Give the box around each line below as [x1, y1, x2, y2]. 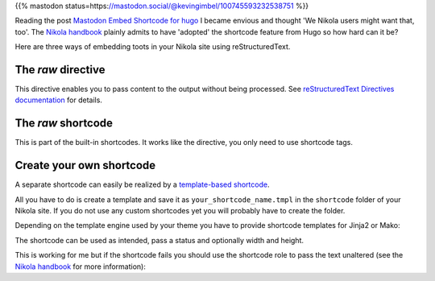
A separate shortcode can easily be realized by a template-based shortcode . [14, 180, 270, 189]
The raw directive [14, 63, 106, 76]
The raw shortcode [14, 117, 113, 130]
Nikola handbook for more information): [14, 262, 147, 271]
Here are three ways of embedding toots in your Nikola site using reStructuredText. [14, 42, 291, 52]
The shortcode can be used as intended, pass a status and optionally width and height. [14, 235, 304, 245]
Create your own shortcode [14, 159, 156, 172]
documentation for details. [14, 95, 102, 105]
